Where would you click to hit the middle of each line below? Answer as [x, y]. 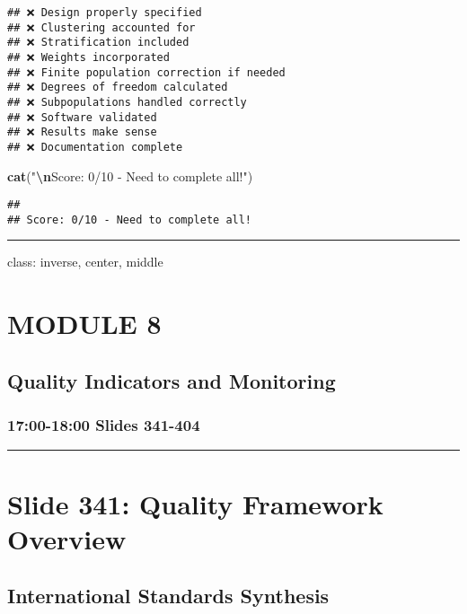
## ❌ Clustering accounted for [101, 27]
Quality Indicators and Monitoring [172, 380]
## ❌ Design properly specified [105, 13]
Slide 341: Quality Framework [195, 503]
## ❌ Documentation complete [95, 147]
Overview [67, 538]
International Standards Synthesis [168, 596]
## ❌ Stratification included [98, 43]
